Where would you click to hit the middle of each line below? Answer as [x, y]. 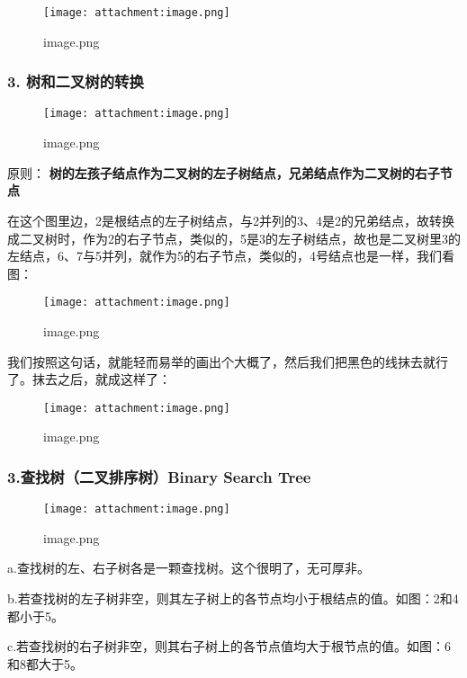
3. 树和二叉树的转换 [76, 81]
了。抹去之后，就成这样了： [89, 379]
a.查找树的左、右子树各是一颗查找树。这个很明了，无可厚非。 [189, 568]
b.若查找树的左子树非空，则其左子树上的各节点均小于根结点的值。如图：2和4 [233, 598]
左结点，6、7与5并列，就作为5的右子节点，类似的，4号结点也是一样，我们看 [231, 256]
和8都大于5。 [45, 663]
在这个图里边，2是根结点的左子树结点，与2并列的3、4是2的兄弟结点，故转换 [231, 220]
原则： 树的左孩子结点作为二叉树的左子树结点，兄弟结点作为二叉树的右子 [224, 172]
